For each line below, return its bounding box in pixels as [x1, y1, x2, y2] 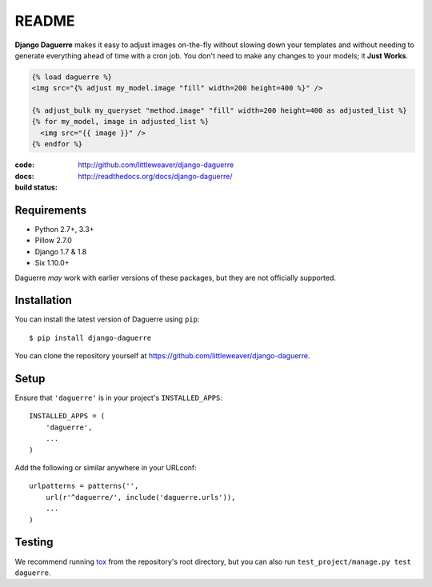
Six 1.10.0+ [34, 258, 70, 268]
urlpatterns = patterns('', [29, 481, 139, 491]
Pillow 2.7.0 [34, 236, 72, 246]
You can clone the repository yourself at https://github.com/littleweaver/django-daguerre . [14, 351, 311, 361]
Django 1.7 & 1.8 [34, 246, 87, 256]
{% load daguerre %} [31, 72, 112, 82]
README [14, 12, 75, 30]
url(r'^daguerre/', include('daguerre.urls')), [45, 493, 236, 501]
